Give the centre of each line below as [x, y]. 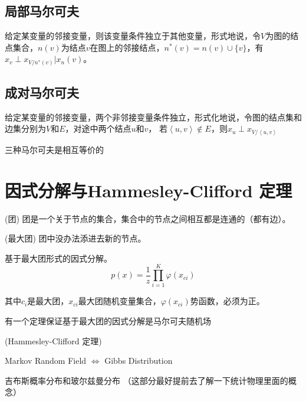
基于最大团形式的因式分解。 [58, 258]
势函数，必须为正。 [227, 301]
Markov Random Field [46, 361]
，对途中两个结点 [98, 128]
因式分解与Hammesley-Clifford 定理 [149, 190]
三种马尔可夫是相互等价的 [54, 149]
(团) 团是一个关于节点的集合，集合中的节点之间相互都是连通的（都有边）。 [148, 218]
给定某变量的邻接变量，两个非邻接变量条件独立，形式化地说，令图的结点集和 [153, 117]
